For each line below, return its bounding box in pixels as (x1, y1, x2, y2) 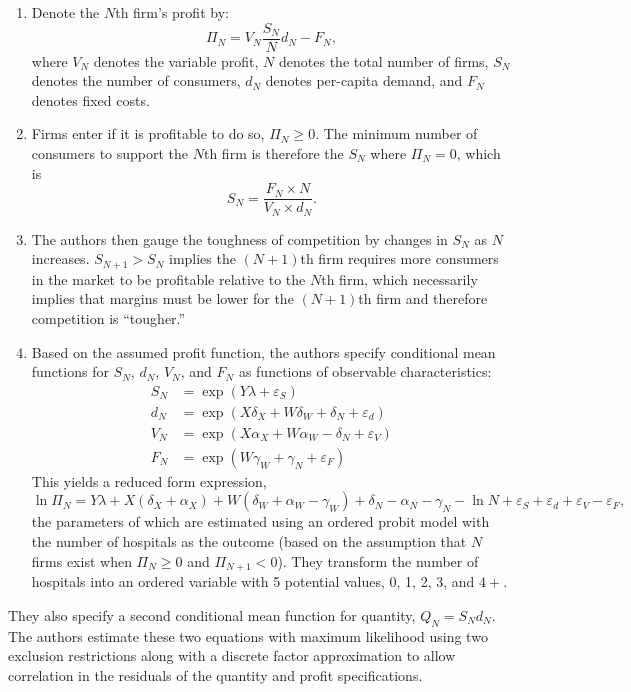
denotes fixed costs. (31, 89, 150, 110)
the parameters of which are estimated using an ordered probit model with (31, 511, 490, 532)
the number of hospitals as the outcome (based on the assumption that (31, 531, 467, 552)
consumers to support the (31, 143, 189, 164)
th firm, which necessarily (321, 268, 478, 289)
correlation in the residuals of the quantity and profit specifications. (8, 664, 423, 685)
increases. (31, 248, 90, 269)
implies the (168, 248, 236, 269)
